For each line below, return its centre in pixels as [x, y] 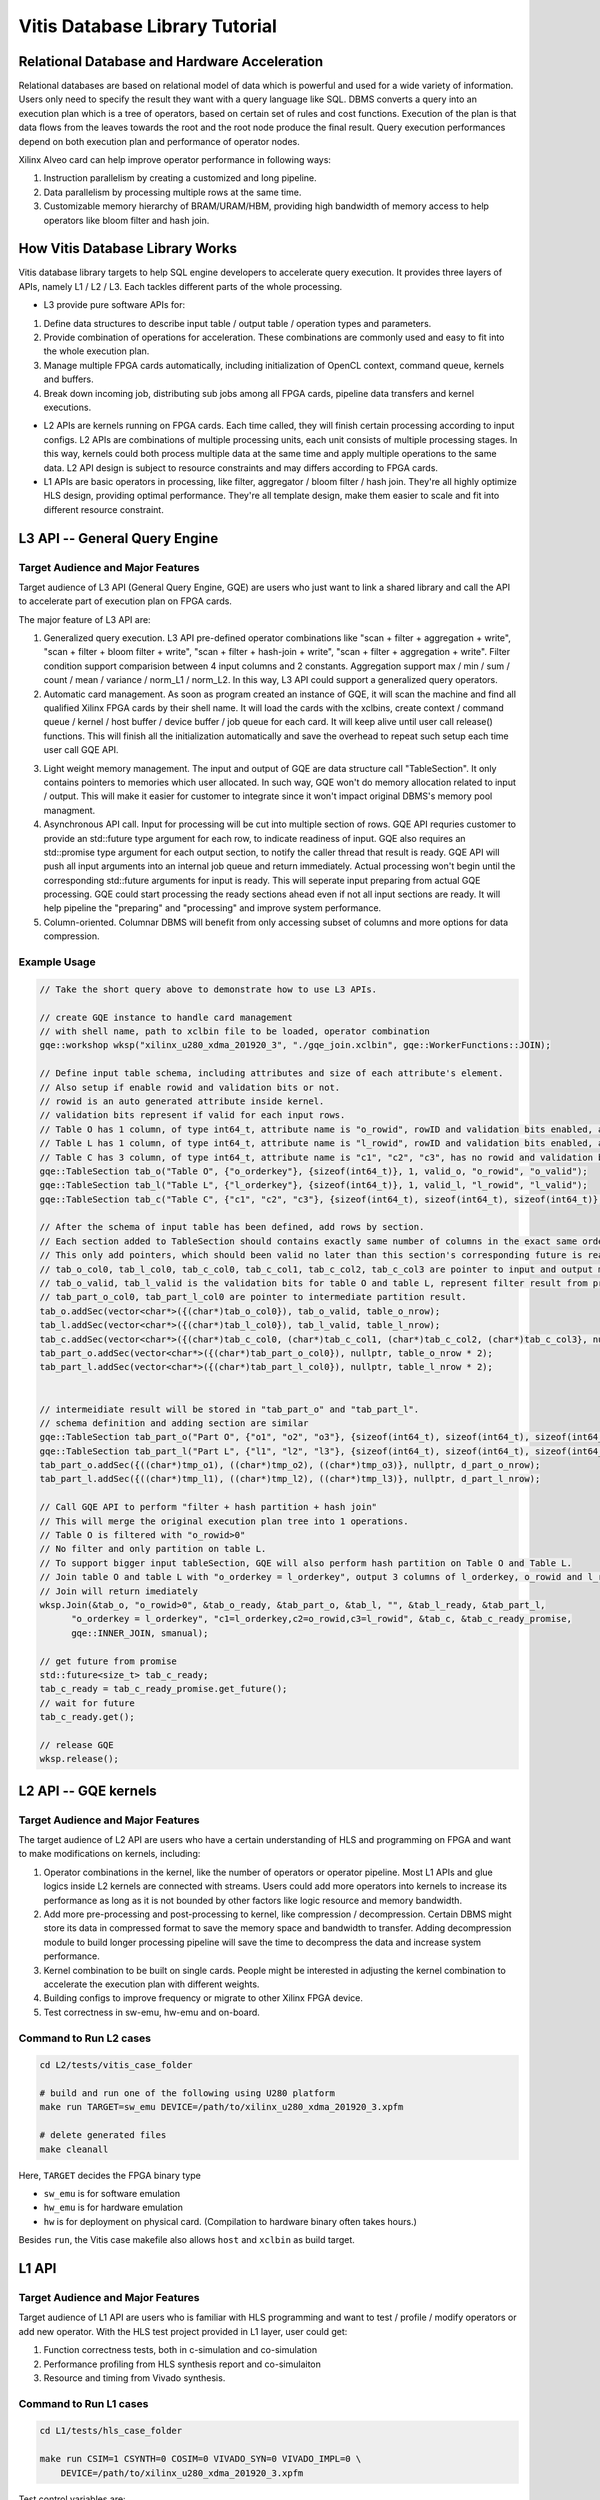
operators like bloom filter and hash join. [126, 220]
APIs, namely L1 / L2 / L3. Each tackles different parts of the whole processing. [180, 286]
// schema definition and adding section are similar [174, 1423]
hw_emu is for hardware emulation [113, 2207]
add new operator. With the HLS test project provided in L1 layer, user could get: [183, 2331]
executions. [67, 407]
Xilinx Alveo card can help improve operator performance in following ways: [175, 160]
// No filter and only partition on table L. [153, 1549]
